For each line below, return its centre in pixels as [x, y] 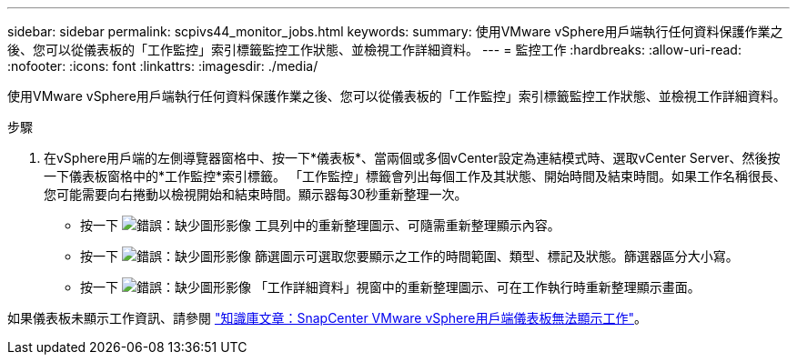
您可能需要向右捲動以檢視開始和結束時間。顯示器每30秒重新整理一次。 [256, 194]
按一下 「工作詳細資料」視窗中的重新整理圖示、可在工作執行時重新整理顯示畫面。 [390, 287]
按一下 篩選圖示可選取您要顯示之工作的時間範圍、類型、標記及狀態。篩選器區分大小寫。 [409, 256]
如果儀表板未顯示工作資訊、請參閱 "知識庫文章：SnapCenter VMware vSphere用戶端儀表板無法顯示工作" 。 [327, 318]
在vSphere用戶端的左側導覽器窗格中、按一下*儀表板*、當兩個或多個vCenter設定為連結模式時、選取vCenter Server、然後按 [412, 158]
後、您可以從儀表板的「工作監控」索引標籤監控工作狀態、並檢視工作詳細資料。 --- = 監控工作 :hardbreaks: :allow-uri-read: [374, 50]
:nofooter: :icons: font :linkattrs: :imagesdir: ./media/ [163, 66]
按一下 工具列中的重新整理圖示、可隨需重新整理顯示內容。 [320, 225]
